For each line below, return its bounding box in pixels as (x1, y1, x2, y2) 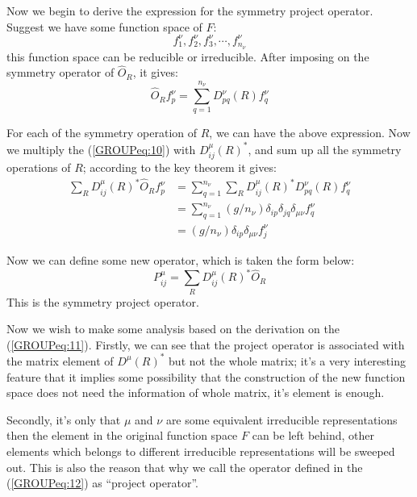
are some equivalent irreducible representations (165, 411, 398, 428)
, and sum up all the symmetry (248, 140, 402, 157)
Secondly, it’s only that (6, 411, 121, 428)
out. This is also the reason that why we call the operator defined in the (6, 458, 363, 475)
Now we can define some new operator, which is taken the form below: (6, 252, 355, 269)
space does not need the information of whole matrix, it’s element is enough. (6, 384, 385, 401)
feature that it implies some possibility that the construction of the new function (6, 368, 406, 385)
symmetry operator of (6, 64, 115, 81)
